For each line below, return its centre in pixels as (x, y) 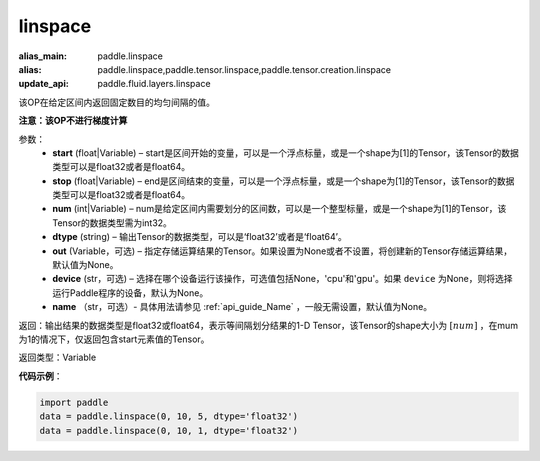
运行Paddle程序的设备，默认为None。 (130, 292)
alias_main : (42, 56)
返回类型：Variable (57, 357)
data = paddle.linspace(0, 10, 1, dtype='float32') (169, 430)
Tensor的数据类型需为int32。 (112, 222)
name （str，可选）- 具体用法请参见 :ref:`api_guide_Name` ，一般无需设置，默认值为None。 (242, 307)
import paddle (74, 402)
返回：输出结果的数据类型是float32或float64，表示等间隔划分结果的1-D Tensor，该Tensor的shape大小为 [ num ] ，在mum (268, 325)
